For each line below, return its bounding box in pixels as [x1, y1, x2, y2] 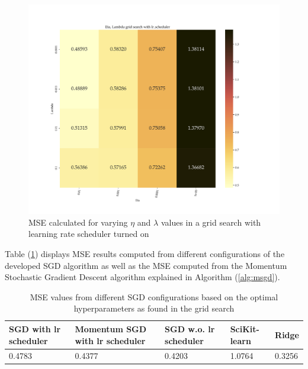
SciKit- [230, 322, 259, 335]
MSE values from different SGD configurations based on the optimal [30, 290, 278, 303]
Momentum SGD [75, 322, 147, 335]
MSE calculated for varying [28, 216, 128, 228]
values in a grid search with [161, 216, 261, 228]
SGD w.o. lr [165, 322, 215, 335]
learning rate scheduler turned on [28, 227, 149, 240]
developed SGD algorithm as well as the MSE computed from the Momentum [5, 259, 287, 271]
